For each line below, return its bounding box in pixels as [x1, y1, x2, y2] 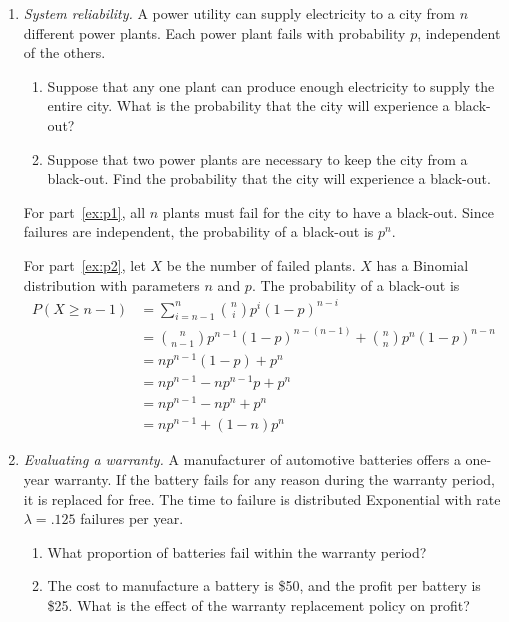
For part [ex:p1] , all [23, 201, 146, 222]
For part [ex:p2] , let [23, 254, 146, 275]
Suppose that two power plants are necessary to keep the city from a [47, 148, 468, 169]
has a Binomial [376, 254, 469, 275]
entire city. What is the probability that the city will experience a [47, 95, 450, 116]
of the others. [23, 42, 106, 63]
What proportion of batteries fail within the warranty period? [47, 541, 427, 562]
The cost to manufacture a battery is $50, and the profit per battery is [47, 575, 481, 596]
